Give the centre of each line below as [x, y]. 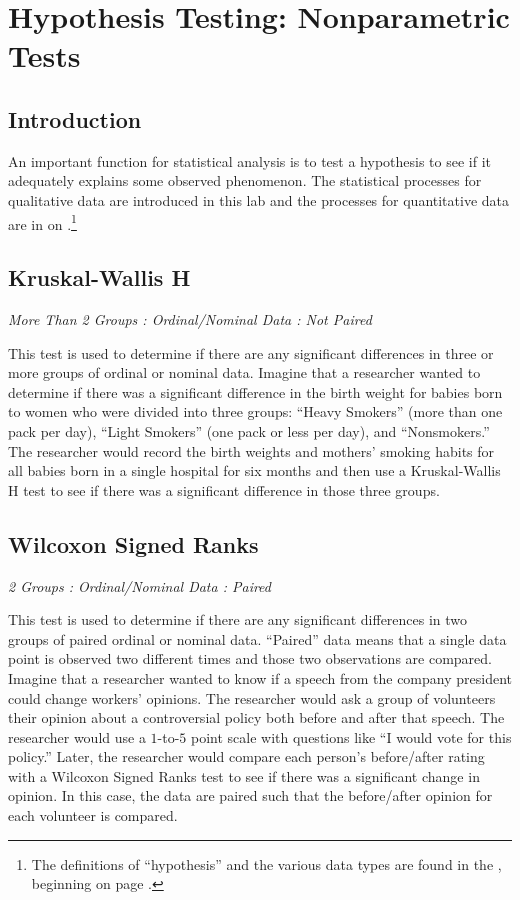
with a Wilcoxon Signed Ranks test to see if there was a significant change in [244, 775]
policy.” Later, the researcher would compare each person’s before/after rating [246, 756]
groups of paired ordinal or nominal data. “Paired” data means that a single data [257, 638]
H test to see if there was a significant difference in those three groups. [224, 489]
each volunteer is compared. [93, 815]
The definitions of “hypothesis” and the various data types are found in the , [266, 863]
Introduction [75, 118]
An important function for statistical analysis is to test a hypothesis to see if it [249, 160]
